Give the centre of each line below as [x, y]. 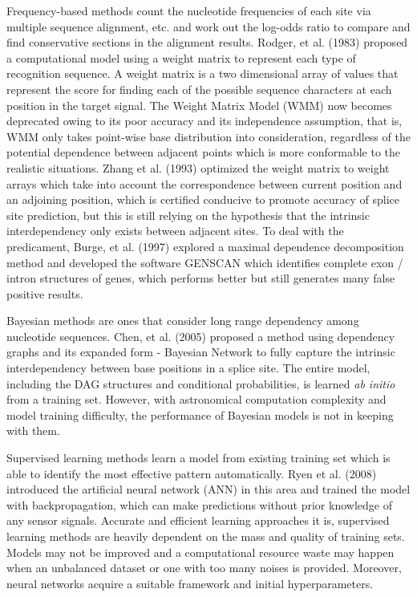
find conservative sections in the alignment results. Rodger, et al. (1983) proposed [207, 42]
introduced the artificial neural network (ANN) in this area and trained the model [208, 489]
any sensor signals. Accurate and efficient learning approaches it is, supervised [198, 520]
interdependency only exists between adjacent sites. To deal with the [175, 231]
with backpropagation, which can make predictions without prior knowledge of [199, 504]
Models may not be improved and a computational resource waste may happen [200, 552]
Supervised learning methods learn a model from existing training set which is [198, 458]
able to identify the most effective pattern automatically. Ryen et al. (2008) [192, 473]
